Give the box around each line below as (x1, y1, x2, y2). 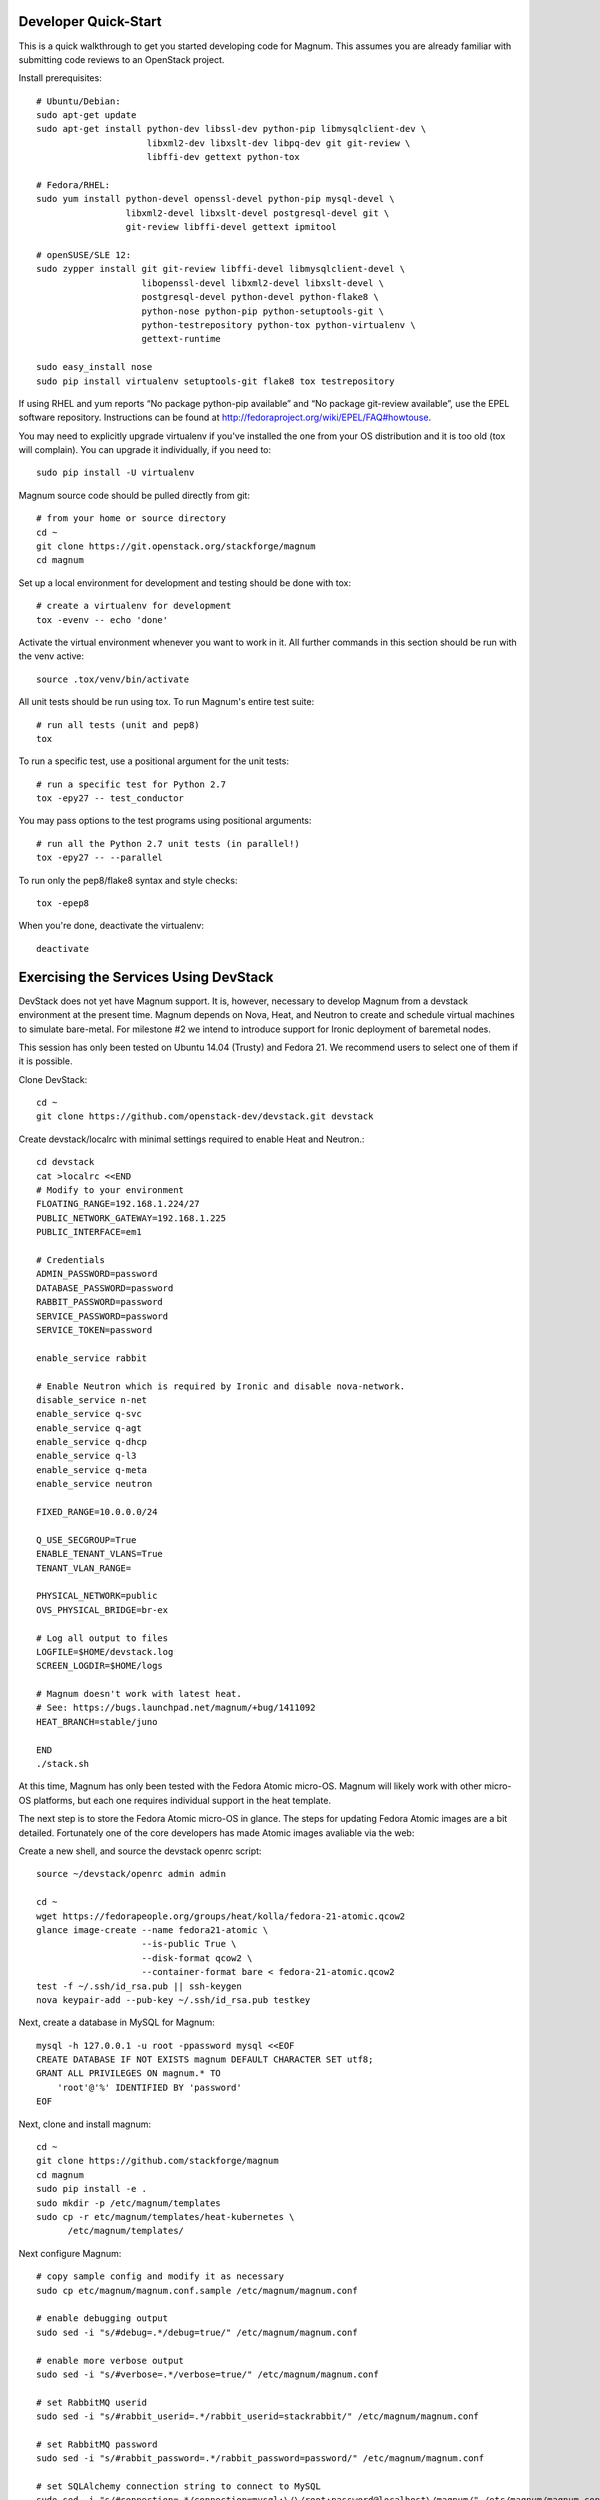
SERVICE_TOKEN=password (36, 1324, 153, 1335)
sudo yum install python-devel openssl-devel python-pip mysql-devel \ (36, 193, 395, 205)
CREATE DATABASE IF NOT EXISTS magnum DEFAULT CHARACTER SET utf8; (36, 2054, 374, 2065)
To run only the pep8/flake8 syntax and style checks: (18, 874, 238, 886)
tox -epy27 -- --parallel (36, 852, 164, 864)
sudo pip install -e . (36, 2183, 148, 2195)
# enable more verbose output (36, 2355, 185, 2366)
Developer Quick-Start (18, 13, 162, 30)
